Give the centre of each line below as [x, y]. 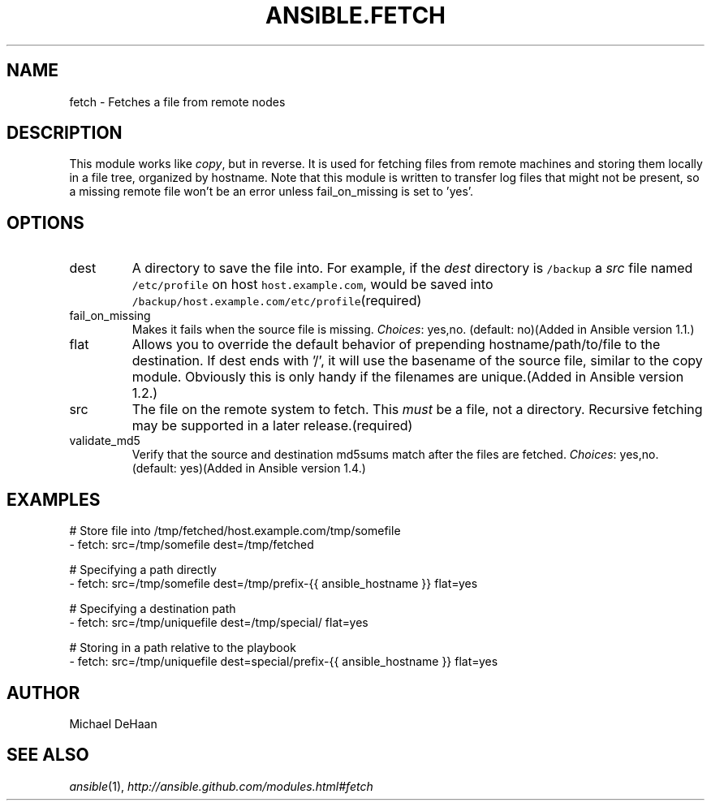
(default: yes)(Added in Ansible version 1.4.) [249, 468]
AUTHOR [43, 693]
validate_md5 [105, 441]
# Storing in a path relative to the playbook [183, 648]
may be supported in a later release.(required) [272, 426]
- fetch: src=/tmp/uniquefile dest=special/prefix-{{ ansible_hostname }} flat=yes [284, 662]
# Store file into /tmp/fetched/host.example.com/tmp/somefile [235, 531]
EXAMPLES [54, 499]
